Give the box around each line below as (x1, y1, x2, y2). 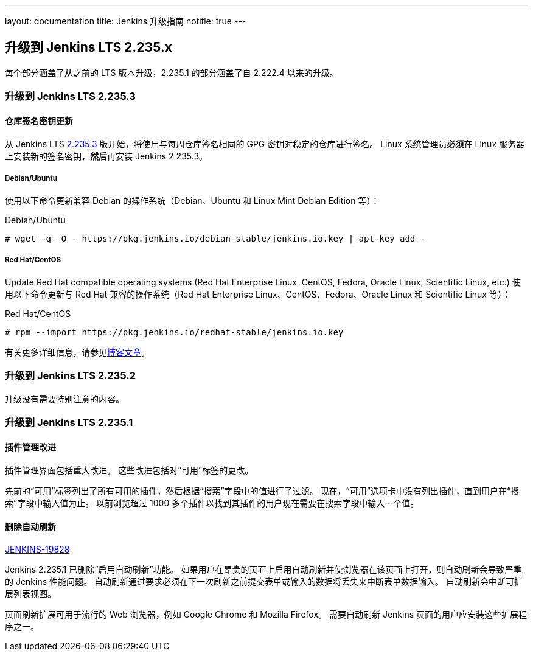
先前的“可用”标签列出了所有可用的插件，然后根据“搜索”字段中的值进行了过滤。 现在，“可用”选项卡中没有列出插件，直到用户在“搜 (5, 486, 520, 497)
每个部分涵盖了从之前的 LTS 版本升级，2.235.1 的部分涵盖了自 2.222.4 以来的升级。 (5, 67, 338, 78)
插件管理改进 (5, 441, 56, 452)
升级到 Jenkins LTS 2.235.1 (5, 416, 133, 429)
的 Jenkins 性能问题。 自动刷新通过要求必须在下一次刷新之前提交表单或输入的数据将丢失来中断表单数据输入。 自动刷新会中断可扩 (5, 576, 523, 587)
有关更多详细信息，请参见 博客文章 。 (5, 347, 150, 357)
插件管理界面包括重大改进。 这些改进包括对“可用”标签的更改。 (5, 465, 254, 476)
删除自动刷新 (5, 521, 56, 532)
